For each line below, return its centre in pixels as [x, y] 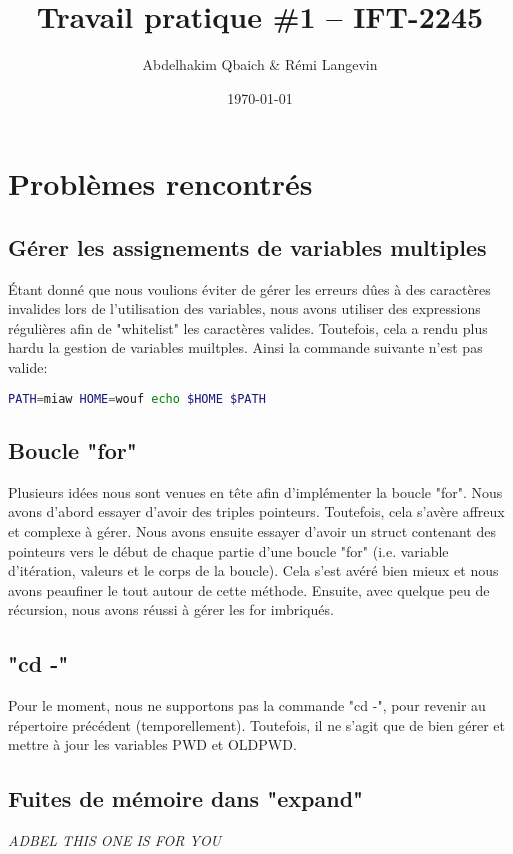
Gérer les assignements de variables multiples [247, 246]
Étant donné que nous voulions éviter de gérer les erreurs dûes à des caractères [249, 288]
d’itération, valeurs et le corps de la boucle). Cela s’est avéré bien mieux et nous [253, 570]
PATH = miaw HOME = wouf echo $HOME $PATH [137, 398]
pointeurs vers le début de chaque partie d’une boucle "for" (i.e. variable [228, 550]
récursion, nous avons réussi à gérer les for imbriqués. [171, 609]
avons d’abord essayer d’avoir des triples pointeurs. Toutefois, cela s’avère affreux [256, 511]
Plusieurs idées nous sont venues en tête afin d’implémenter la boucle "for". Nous [255, 491]
